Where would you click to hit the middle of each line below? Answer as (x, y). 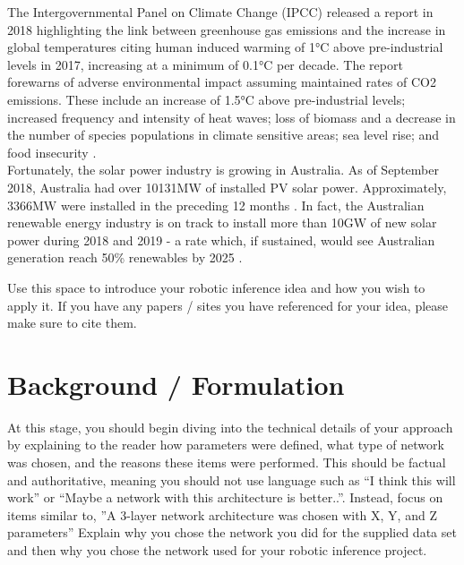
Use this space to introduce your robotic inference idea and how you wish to (216, 287)
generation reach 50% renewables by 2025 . (125, 257)
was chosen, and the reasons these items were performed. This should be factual (227, 462)
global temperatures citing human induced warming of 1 (161, 47)
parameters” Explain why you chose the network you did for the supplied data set (232, 532)
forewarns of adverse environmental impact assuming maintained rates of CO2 (222, 82)
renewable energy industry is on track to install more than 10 (176, 223)
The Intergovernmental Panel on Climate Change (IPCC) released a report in (220, 12)
